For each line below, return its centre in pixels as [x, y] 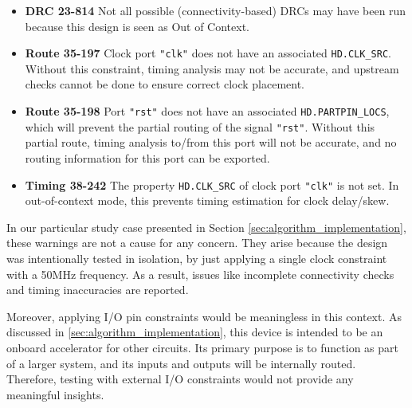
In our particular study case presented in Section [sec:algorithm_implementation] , [206, 227]
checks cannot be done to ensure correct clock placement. [165, 84]
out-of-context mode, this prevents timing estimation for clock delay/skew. [207, 200]
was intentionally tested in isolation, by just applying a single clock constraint [197, 258]
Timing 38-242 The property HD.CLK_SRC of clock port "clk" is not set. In [212, 184]
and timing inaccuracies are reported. [98, 290]
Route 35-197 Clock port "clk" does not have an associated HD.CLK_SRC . [208, 53]
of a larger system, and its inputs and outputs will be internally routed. [181, 363]
